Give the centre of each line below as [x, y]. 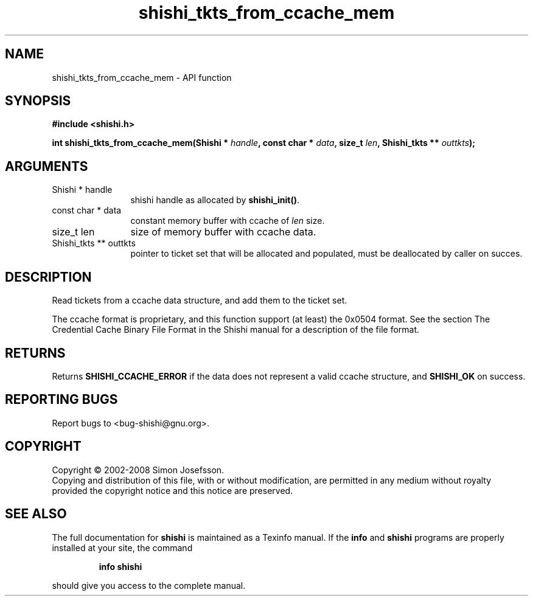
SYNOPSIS [38, 101]
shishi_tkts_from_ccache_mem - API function [142, 77]
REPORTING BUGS [61, 400]
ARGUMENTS [47, 166]
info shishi [120, 566]
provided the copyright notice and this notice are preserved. [172, 490]
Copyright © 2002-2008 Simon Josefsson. [138, 470]
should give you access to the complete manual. [149, 585]
